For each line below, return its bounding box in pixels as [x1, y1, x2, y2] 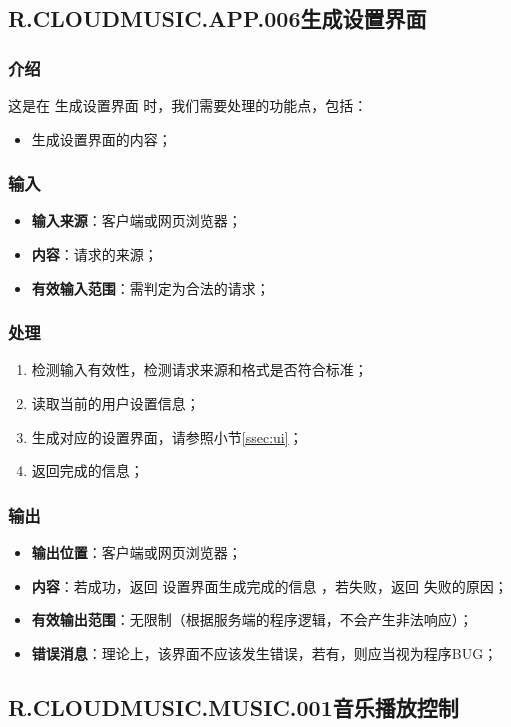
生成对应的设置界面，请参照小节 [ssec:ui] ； [31, 426, 303, 447]
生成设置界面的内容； [31, 128, 172, 149]
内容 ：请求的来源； [31, 244, 158, 264]
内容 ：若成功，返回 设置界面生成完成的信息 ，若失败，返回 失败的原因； [31, 575, 508, 596]
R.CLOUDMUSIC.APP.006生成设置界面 [8, 3, 427, 34]
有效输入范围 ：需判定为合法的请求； [31, 277, 270, 298]
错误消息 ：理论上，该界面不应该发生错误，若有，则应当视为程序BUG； [31, 642, 498, 663]
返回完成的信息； [31, 460, 144, 481]
